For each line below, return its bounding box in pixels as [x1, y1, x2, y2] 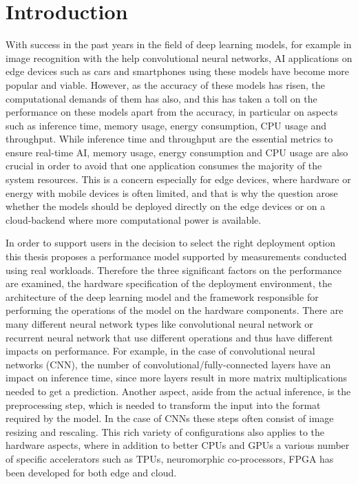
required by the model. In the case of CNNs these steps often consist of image [6, 411, 334, 425]
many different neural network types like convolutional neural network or [6, 317, 313, 330]
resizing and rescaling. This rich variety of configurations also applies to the [6, 424, 325, 439]
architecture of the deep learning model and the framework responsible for [6, 289, 319, 304]
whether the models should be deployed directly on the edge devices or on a [6, 199, 326, 213]
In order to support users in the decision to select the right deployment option [6, 235, 335, 250]
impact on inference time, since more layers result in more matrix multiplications [6, 370, 347, 385]
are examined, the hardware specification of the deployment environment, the [6, 276, 332, 291]
